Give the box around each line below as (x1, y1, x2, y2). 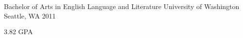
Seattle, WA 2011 (4, 10, 56, 20)
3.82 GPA (4, 27, 33, 37)
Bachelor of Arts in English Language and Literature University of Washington (4, 1, 240, 11)
